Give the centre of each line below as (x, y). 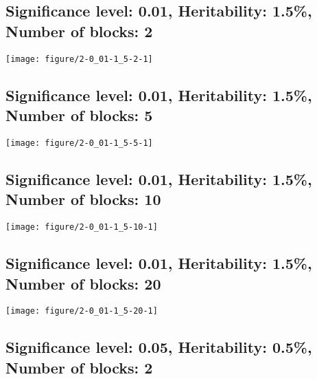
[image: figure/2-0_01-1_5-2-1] (79, 59)
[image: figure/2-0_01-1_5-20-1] (82, 311)
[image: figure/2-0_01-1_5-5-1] (79, 143)
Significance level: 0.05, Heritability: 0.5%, (159, 347)
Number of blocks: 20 (83, 283)
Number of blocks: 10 (83, 199)
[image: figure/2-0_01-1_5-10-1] (82, 227)
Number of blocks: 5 (79, 115)
